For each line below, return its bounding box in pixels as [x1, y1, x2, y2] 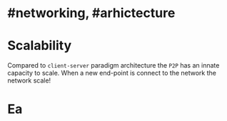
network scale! [7, 76, 51, 85]
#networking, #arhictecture [7, 5, 176, 21]
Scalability [7, 38, 72, 54]
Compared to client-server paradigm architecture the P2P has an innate [7, 61, 220, 70]
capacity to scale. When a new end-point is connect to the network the [7, 69, 216, 78]
